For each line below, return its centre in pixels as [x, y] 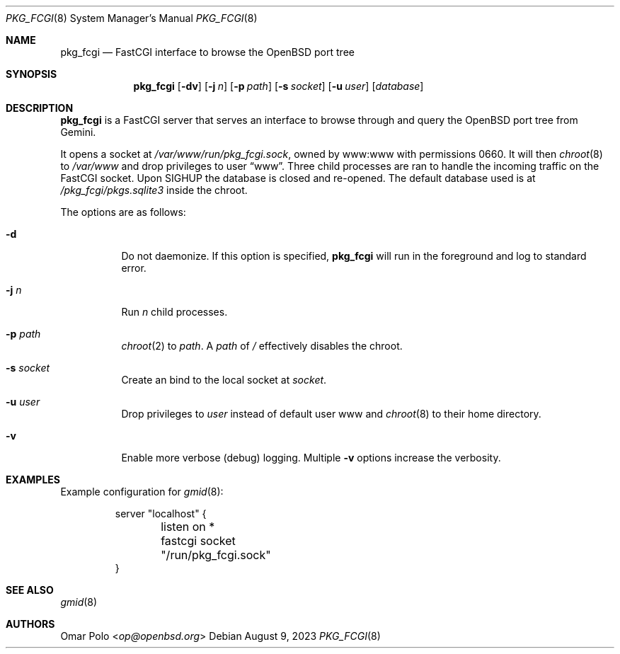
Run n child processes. [174, 312]
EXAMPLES [33, 480]
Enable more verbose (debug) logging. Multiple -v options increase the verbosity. [311, 458]
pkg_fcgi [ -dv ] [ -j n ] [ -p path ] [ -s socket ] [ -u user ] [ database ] [279, 86]
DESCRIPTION [40, 108]
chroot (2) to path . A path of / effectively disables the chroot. [262, 346]
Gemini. [78, 132]
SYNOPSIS [31, 74]
